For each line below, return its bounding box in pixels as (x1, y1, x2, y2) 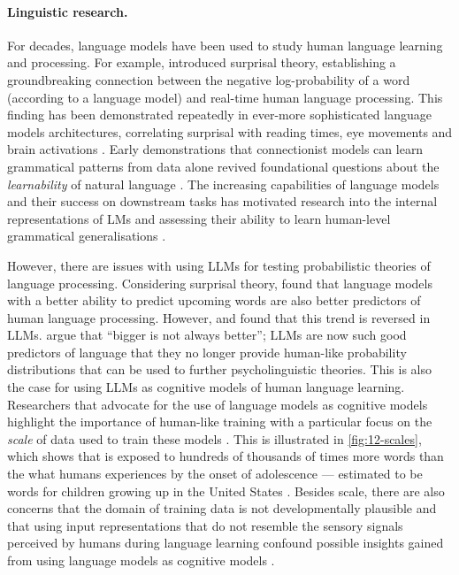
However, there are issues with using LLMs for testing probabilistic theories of (7, 256, 431, 274)
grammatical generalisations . (7, 226, 166, 245)
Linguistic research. (7, 2, 128, 20)
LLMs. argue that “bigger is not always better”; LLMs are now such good (7, 326, 407, 344)
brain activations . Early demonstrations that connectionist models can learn (7, 140, 424, 158)
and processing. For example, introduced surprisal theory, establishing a (7, 53, 396, 72)
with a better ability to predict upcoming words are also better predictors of (7, 291, 421, 310)
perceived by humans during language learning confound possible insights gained (7, 533, 444, 552)
